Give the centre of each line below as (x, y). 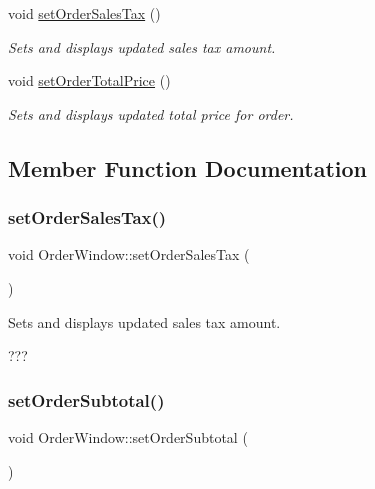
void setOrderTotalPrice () (89, 80)
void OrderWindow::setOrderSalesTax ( (129, 254)
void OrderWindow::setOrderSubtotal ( (128, 436)
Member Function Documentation (188, 167)
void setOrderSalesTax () (84, 13)
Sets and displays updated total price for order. (151, 113)
